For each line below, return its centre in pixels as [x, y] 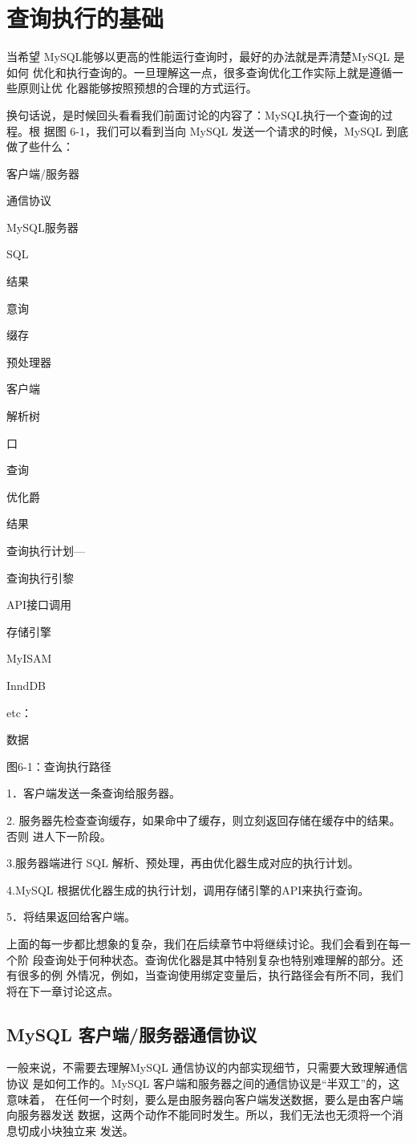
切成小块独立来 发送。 [75, 1130]
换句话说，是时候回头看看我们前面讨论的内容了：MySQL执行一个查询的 [194, 114]
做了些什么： [40, 146]
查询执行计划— [46, 550]
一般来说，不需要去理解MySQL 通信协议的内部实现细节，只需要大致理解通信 [207, 1067]
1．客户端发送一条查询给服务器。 [93, 793]
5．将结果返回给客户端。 [71, 917]
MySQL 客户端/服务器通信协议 [132, 1034]
